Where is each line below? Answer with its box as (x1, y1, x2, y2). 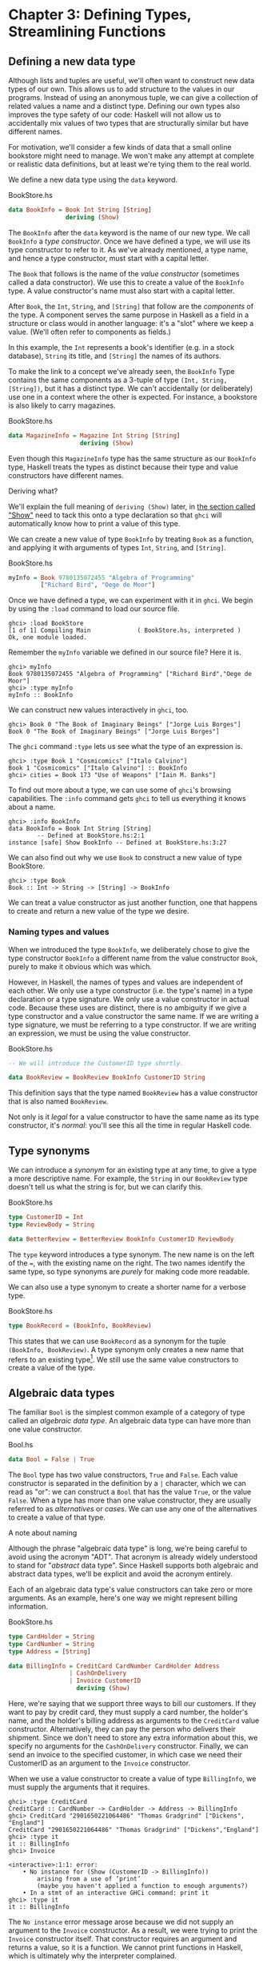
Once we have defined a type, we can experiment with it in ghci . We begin (8, 595, 253, 606)
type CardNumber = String (8, 1640, 94, 1648)
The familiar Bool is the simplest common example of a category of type (8, 1407, 245, 1417)
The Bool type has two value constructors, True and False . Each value (8, 1470, 238, 1479)
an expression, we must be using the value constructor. (8, 1028, 191, 1038)
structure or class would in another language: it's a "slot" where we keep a (8, 318, 254, 328)
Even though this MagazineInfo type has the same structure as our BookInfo (8, 453, 257, 463)
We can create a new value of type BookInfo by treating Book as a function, (8, 534, 254, 544)
